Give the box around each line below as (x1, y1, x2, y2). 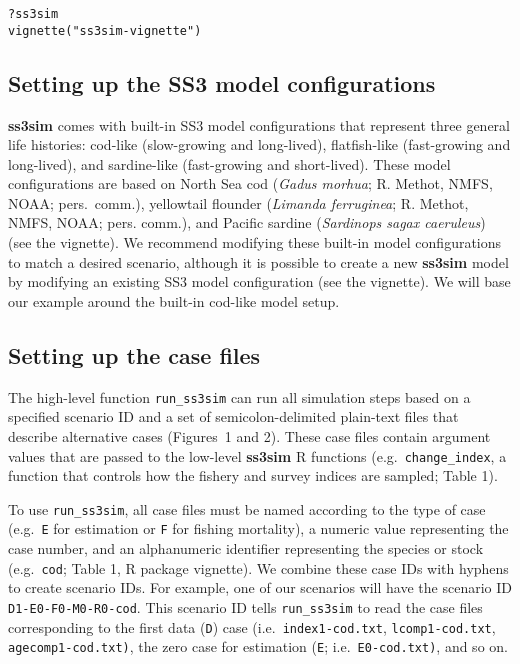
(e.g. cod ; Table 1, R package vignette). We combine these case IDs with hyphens (8, 557, 509, 578)
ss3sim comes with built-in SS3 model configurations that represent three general (8, 114, 510, 135)
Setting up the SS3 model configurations (8, 67, 436, 98)
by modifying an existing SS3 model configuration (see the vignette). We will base (8, 271, 511, 292)
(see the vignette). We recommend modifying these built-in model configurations (8, 232, 502, 253)
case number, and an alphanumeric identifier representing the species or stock (8, 538, 484, 559)
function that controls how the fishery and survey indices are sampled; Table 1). (8, 465, 498, 486)
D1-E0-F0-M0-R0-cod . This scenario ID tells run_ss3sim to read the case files (8, 596, 483, 617)
